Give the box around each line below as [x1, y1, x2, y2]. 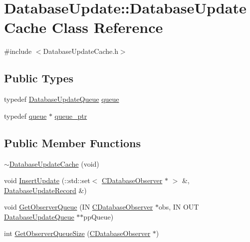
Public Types [4, 70, 74, 86]
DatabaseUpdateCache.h [43, 46, 118, 56]
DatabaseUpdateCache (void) [9, 158, 99, 169]
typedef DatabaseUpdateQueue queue [4, 94, 119, 104]
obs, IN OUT [158, 202, 199, 212]
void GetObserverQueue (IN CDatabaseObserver [4, 202, 153, 212]
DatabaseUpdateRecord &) [4, 185, 87, 195]
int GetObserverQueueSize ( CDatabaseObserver [4, 228, 151, 239]
